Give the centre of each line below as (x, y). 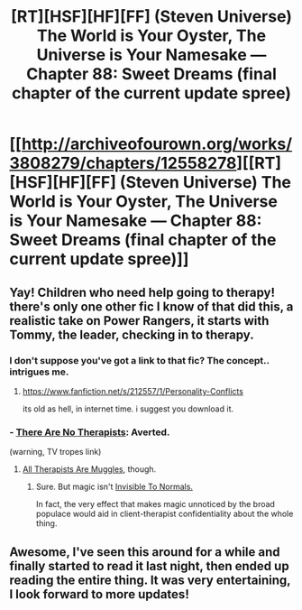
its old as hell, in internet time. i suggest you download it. (128, 409)
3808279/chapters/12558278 (123, 163)
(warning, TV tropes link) (55, 452)
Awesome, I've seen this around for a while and (145, 552)
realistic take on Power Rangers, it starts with (139, 321)
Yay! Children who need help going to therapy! (142, 292)
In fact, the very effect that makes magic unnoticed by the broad (155, 504)
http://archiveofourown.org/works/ (157, 144)
